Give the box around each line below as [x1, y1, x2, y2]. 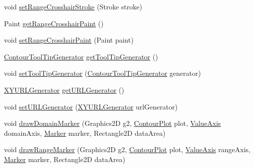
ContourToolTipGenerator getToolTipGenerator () [4, 51, 158, 61]
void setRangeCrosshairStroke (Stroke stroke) [4, 1, 142, 11]
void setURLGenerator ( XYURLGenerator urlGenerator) [4, 101, 178, 112]
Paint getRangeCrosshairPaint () [4, 18, 104, 28]
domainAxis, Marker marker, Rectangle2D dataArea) [4, 127, 166, 138]
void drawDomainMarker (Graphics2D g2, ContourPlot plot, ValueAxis [4, 118, 221, 128]
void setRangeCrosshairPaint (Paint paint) [4, 35, 134, 45]
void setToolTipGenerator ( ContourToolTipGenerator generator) [4, 68, 201, 78]
